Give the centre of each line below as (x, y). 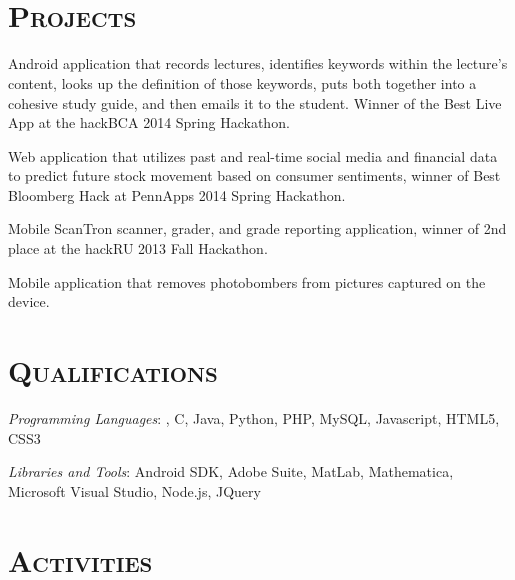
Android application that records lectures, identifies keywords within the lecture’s (258, 63)
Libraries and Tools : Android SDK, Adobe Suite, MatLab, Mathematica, (231, 471)
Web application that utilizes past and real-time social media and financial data (253, 155)
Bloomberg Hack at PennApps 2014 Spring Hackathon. (177, 194)
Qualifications (113, 370)
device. (29, 301)
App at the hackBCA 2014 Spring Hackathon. (149, 122)
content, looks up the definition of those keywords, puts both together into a (242, 82)
